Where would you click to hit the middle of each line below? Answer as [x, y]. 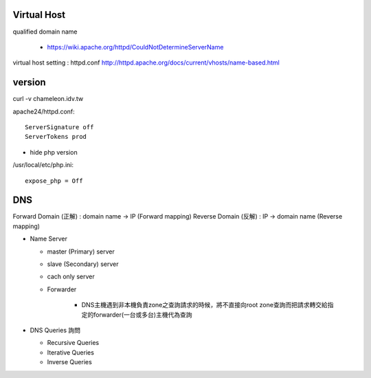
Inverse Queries [69, 362]
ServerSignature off [59, 127]
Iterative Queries [70, 352]
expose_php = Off [54, 181]
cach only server [71, 277]
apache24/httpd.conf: [44, 111]
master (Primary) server [81, 252]
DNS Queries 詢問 [55, 330]
